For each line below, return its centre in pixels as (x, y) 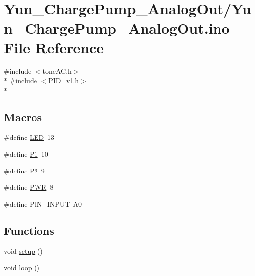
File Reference (54, 47)
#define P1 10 (26, 154)
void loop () (22, 267)
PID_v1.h (64, 81)
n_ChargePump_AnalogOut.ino (117, 28)
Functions (29, 230)
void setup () (23, 251)
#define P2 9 (24, 170)
